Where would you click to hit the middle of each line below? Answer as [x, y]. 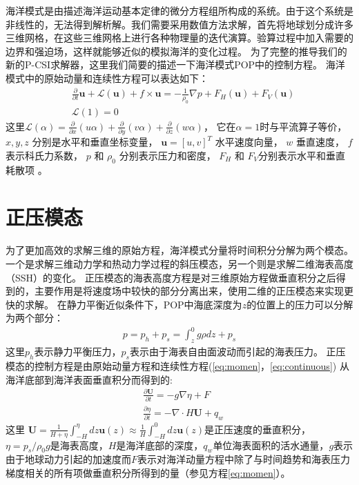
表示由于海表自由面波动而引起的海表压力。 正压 [237, 352]
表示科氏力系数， [44, 155]
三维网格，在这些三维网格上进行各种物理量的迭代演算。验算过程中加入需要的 [179, 38]
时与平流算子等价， [303, 126]
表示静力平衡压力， [78, 352]
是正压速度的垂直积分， [258, 429]
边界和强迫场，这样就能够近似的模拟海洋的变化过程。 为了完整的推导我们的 [176, 51]
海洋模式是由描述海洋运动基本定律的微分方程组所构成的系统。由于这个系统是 [179, 10]
